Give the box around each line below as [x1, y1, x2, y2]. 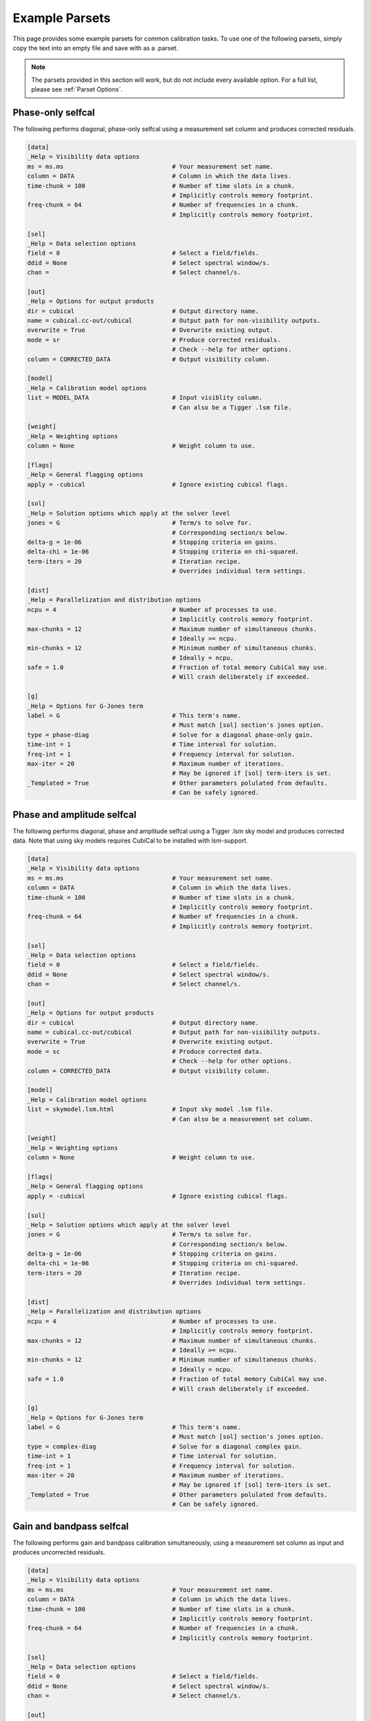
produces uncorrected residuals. [12, 1548, 106, 1556]
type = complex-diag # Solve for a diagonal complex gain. [27, 1442, 303, 1450]
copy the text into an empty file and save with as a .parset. [12, 43, 179, 52]
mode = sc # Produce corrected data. [27, 1047, 263, 1055]
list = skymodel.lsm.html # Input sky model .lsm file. [27, 1106, 274, 1113]
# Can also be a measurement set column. [172, 1115, 314, 1123]
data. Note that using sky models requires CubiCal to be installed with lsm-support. [12, 836, 249, 845]
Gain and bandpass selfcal [12, 1520, 129, 1532]
